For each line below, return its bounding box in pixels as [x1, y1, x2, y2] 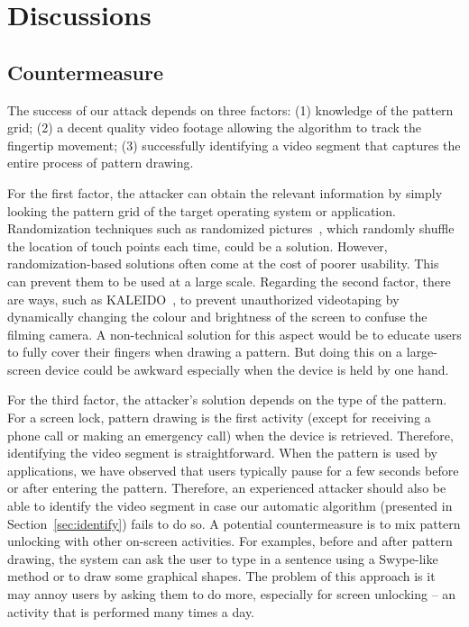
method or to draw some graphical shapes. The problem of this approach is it [7, 567, 436, 586]
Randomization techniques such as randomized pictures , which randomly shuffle [7, 219, 455, 238]
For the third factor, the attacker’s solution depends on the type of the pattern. [7, 390, 447, 409]
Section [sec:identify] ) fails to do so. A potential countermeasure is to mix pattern [7, 513, 461, 532]
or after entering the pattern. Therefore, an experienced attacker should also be [7, 478, 446, 497]
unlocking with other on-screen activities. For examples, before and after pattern [7, 532, 453, 550]
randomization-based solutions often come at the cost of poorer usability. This [7, 254, 439, 273]
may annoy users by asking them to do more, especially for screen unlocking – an [7, 585, 456, 604]
